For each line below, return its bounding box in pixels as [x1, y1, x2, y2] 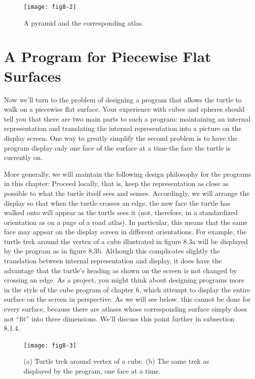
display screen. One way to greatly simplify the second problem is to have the [4, 132, 238, 143]
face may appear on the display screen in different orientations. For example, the [4, 226, 247, 237]
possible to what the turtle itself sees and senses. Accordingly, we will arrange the [4, 188, 250, 198]
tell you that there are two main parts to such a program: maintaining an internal [4, 113, 251, 124]
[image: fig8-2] [24, 3, 77, 10]
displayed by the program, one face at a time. [24, 366, 161, 376]
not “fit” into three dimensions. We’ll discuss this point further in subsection [4, 313, 234, 323]
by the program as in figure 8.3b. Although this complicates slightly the [4, 246, 220, 256]
